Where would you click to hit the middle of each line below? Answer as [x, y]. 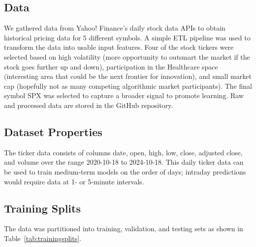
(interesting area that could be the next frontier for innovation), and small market [128, 76]
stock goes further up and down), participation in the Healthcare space [111, 66]
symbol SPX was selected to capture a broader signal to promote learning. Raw [124, 95]
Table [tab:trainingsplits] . [43, 238]
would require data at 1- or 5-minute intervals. [74, 181]
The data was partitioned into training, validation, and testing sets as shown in [124, 229]
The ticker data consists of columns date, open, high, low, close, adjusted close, [123, 152]
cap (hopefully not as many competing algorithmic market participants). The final [128, 86]
